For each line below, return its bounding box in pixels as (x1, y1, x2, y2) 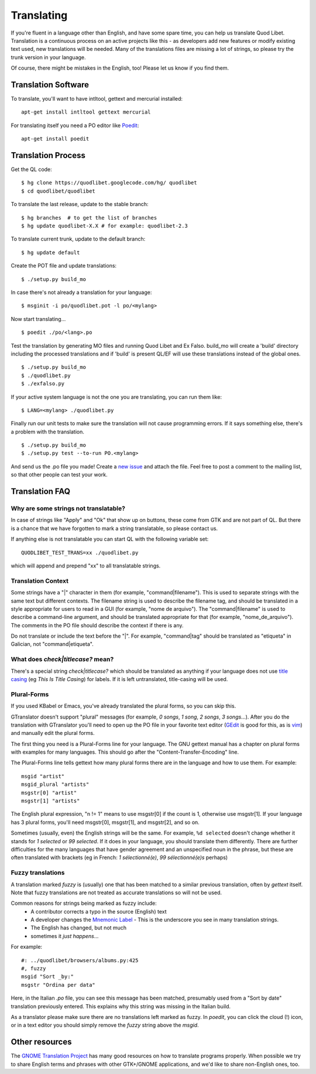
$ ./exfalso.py (21, 381, 65, 387)
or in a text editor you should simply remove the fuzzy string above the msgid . (11, 1022, 199, 1029)
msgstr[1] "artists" (21, 798, 80, 805)
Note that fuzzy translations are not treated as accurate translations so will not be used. (11, 889, 222, 896)
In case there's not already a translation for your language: (11, 289, 152, 296)
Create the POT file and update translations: (11, 262, 117, 269)
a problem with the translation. (11, 428, 85, 435)
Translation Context (11, 577, 69, 585)
